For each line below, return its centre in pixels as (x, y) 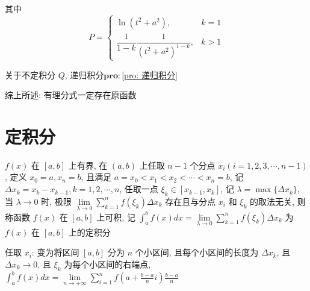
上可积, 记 (116, 217)
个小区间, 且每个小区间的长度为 (197, 252)
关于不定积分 (30, 74)
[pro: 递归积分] (150, 74)
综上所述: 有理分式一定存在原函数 (71, 95)
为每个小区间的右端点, (107, 264)
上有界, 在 (88, 165)
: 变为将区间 (55, 252)
